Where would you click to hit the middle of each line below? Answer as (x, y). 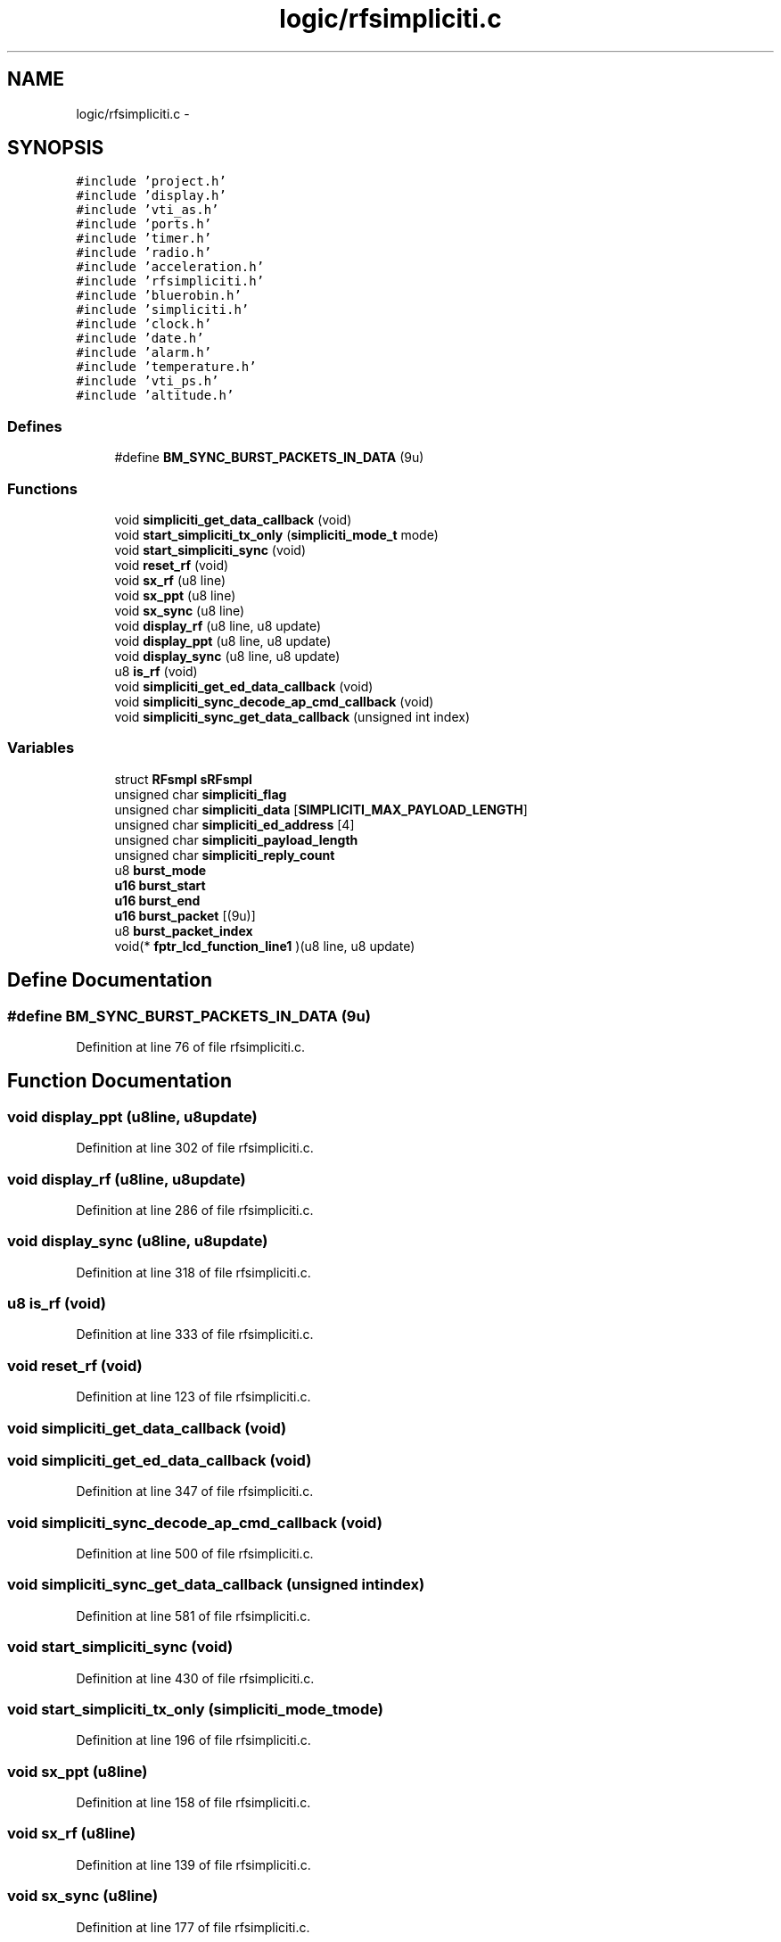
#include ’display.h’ (151, 196)
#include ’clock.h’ (144, 324)
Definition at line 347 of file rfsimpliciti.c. (195, 1492)
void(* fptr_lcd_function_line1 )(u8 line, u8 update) (265, 946)
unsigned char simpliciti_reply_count (225, 855)
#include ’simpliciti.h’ (163, 310)
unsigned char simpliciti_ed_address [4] (234, 824)
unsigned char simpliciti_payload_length (236, 839)
